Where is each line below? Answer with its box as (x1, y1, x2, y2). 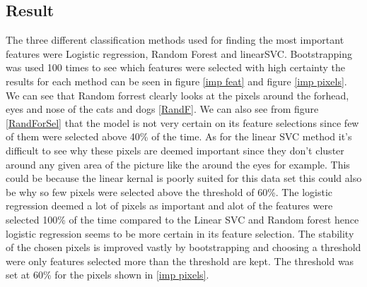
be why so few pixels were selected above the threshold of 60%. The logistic (6, 184, 332, 199)
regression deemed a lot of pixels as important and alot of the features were (6, 198, 333, 213)
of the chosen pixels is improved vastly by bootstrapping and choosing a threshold (6, 240, 361, 255)
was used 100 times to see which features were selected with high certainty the (6, 60, 345, 75)
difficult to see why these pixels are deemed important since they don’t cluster (6, 142, 344, 157)
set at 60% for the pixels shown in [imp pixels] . (6, 267, 209, 282)
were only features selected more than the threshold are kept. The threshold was (6, 253, 354, 268)
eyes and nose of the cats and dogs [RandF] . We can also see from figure (6, 102, 319, 116)
